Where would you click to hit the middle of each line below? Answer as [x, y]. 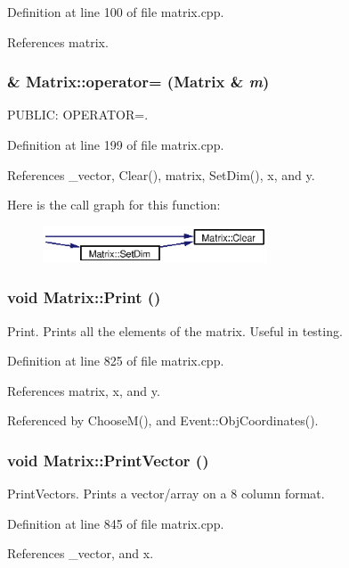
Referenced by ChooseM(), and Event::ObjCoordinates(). [163, 420]
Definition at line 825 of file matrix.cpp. [116, 361]
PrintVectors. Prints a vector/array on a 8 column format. [166, 494]
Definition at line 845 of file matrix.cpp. [116, 523]
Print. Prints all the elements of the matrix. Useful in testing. [175, 330]
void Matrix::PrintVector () [108, 460]
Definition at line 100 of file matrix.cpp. [116, 12]
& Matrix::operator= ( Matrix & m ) [138, 82]
